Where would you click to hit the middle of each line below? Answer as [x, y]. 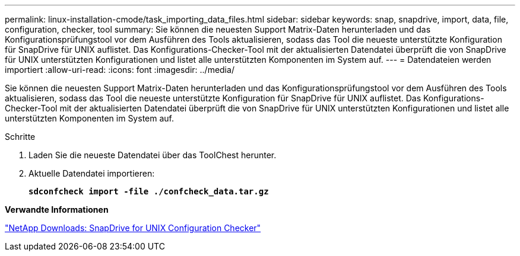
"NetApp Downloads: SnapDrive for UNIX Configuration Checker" [133, 228]
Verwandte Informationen [57, 209]
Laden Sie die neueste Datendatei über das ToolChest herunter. [153, 155]
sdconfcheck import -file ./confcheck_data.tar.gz [149, 191]
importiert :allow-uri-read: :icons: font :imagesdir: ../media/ [120, 70]
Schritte [20, 137]
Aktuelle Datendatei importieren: [92, 173]
